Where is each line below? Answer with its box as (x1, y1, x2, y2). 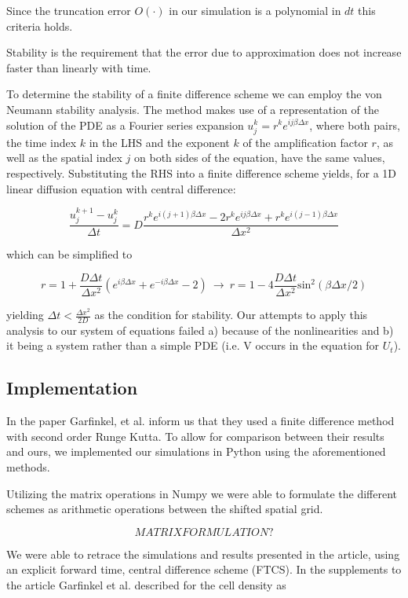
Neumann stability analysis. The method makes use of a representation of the (6, 101, 379, 117)
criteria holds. (6, 17, 73, 34)
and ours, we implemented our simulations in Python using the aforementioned (6, 443, 386, 460)
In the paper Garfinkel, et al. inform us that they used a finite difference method (6, 413, 395, 429)
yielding (6, 306, 44, 323)
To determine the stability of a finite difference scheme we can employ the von (6, 86, 382, 102)
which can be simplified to (6, 246, 133, 262)
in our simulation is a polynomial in (169, 2, 341, 18)
